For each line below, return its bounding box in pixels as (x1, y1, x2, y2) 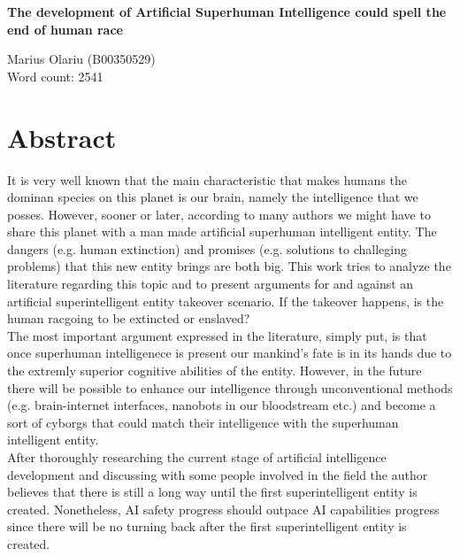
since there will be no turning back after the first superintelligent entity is (7, 517, 407, 536)
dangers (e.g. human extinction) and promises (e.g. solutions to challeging (7, 239, 407, 258)
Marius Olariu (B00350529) (7, 50, 156, 68)
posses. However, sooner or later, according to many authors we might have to (7, 205, 431, 223)
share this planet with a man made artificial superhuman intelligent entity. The (7, 222, 437, 241)
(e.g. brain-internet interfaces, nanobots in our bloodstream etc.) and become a (7, 396, 436, 414)
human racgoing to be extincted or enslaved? (7, 309, 250, 328)
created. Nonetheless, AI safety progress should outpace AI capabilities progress (7, 499, 440, 518)
